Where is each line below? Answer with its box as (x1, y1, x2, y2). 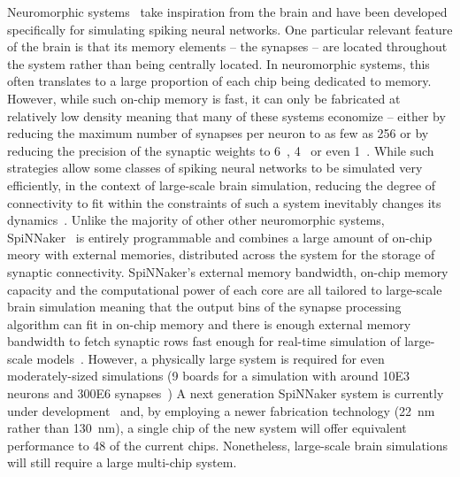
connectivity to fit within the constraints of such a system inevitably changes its (7, 193, 441, 212)
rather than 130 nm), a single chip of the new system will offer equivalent (7, 419, 407, 437)
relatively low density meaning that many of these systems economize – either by (7, 106, 446, 125)
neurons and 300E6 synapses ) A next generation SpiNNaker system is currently (7, 384, 444, 403)
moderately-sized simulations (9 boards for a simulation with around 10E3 (7, 366, 410, 385)
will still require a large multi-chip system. (7, 453, 237, 472)
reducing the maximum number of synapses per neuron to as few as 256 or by (7, 124, 429, 142)
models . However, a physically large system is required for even (36, 349, 385, 367)
